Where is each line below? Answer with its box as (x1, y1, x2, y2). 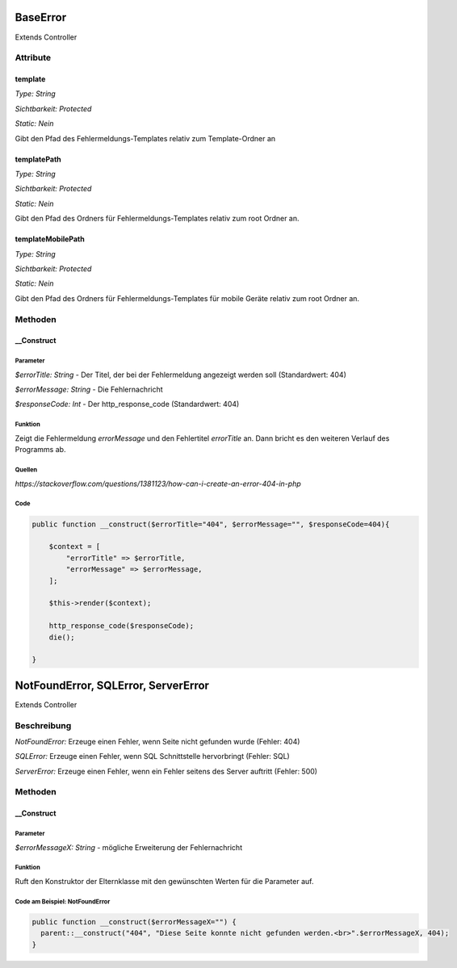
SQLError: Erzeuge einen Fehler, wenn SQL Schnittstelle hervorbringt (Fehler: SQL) (15, 752, 290, 761)
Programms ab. (15, 445, 66, 455)
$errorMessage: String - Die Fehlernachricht (15, 384, 163, 395)
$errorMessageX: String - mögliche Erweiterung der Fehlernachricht (15, 842, 242, 852)
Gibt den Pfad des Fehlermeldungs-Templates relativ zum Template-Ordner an (15, 133, 276, 143)
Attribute (15, 52, 52, 64)
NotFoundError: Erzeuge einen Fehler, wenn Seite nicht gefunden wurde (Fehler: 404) (15, 736, 300, 746)
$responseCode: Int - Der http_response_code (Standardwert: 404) (15, 400, 240, 409)
